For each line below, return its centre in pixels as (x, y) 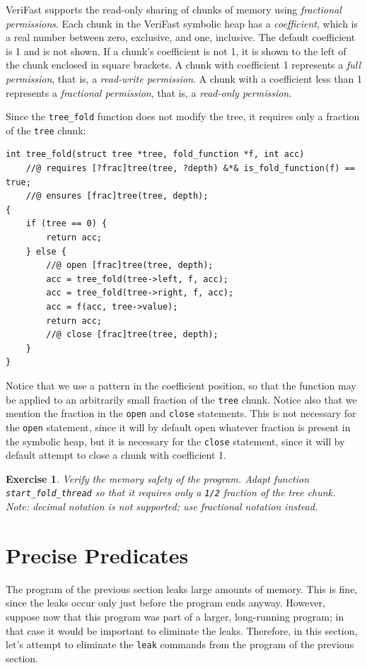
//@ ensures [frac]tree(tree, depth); (117, 196)
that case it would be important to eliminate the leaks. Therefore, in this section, (182, 630)
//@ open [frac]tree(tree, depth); (130, 265)
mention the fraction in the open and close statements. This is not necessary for (181, 413)
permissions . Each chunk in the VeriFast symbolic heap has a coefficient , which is (182, 23)
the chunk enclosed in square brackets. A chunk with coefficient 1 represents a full (183, 65)
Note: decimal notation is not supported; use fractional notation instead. (162, 506)
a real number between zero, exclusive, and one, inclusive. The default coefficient (181, 37)
